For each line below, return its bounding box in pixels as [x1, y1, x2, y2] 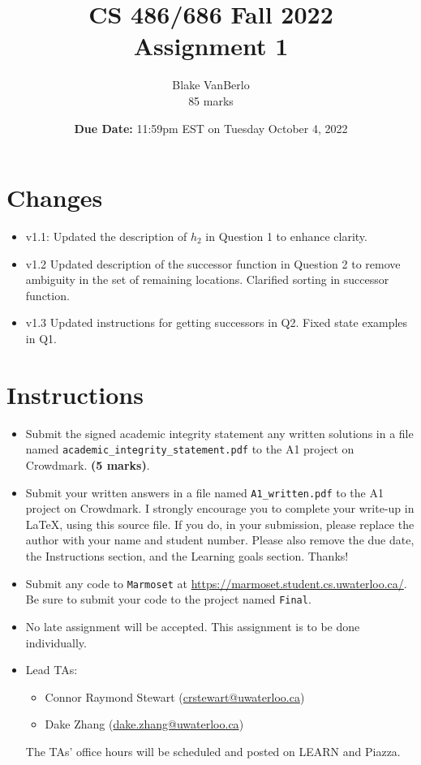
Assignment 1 [133, 29, 289, 62]
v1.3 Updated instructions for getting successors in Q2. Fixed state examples [25, 314, 408, 331]
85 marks [188, 92, 234, 109]
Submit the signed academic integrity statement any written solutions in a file [25, 424, 414, 441]
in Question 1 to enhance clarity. [205, 228, 367, 245]
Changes [6, 181, 103, 214]
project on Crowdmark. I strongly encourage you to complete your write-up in [25, 500, 415, 517]
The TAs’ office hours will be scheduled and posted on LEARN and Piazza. [25, 742, 401, 759]
